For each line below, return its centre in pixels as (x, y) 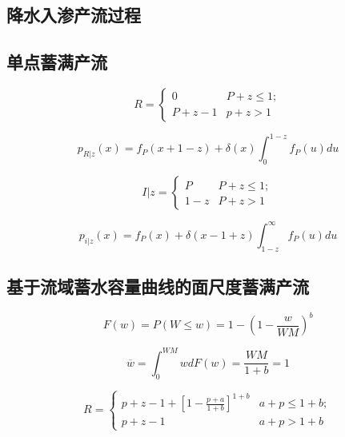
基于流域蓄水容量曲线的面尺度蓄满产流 (158, 286)
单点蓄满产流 (57, 62)
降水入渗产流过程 (74, 15)
